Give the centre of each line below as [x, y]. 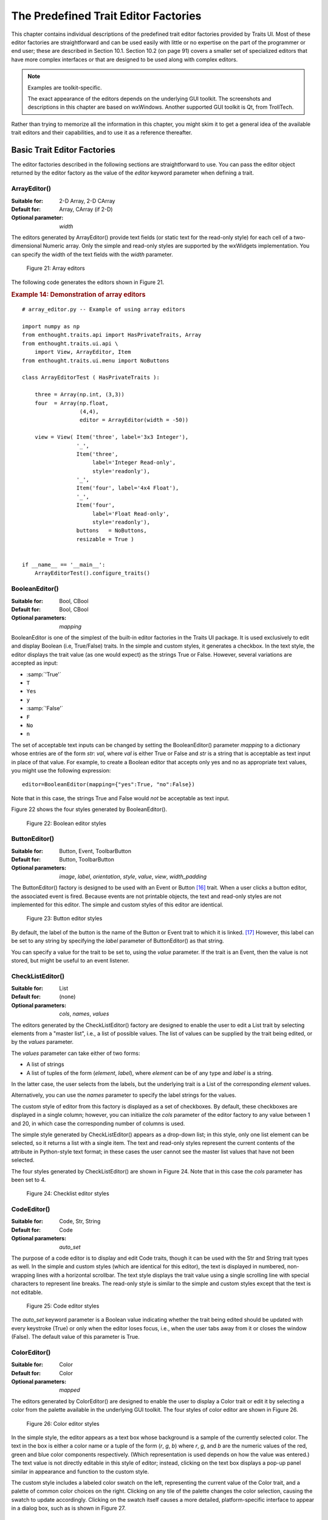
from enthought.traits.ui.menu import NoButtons [96, 361]
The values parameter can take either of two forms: [76, 1053]
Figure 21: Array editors [56, 268]
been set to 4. [29, 1180]
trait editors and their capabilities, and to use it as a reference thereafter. [102, 133]
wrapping [23, 1275]
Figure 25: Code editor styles [63, 1306]
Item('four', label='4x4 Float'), [128, 488]
